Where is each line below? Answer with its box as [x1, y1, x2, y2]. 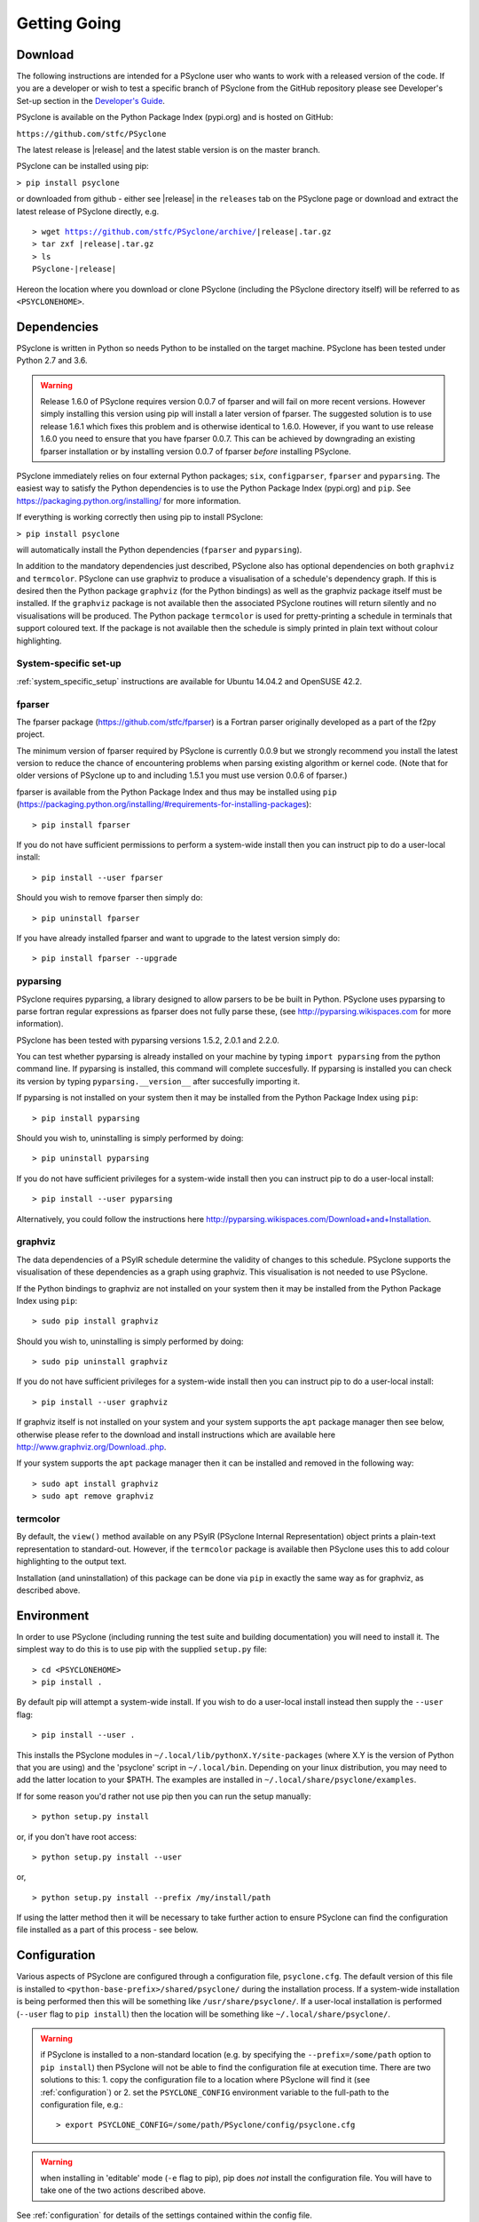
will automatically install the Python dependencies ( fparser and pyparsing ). [16, 544, 302, 555]
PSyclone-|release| [32, 264, 117, 275]
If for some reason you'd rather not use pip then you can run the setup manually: [16, 1791, 311, 1802]
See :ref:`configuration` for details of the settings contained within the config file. [16, 2210, 312, 2220]
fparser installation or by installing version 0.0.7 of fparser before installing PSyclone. [40, 445, 352, 457]
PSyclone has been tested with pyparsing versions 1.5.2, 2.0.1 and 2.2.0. [16, 1035, 279, 1045]
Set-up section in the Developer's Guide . [16, 95, 166, 106]
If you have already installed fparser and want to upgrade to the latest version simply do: [16, 933, 341, 943]
